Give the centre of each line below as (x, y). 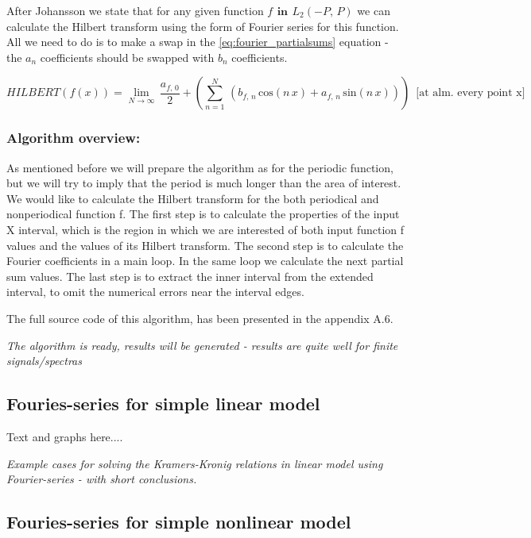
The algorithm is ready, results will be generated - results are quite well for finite (202, 345)
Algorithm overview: (74, 138)
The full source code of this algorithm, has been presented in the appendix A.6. (200, 318)
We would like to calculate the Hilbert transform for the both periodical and (193, 198)
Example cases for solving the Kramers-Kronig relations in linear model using (195, 463)
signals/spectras (45, 361)
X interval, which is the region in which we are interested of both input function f (205, 229)
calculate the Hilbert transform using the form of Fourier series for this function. (203, 26)
